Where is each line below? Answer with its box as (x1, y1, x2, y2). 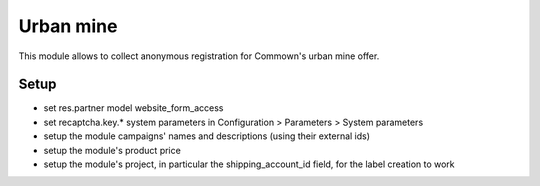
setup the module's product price (43, 144, 182, 156)
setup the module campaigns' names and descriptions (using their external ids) (43, 130, 370, 142)
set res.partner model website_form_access (43, 102, 224, 114)
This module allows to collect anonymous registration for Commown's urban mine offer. (18, 50, 380, 62)
